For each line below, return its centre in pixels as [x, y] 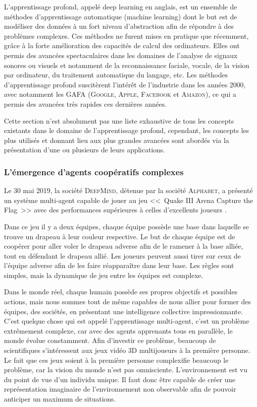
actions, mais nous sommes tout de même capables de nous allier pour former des [128, 302]
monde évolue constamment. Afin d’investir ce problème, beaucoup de [110, 340]
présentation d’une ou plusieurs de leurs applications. [85, 150]
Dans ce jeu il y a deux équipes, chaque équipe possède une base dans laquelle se [127, 226]
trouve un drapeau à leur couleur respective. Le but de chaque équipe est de [120, 236]
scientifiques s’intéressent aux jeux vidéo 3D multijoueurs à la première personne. [127, 350]
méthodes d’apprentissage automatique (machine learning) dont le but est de [121, 16]
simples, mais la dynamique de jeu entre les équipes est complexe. [104, 275]
